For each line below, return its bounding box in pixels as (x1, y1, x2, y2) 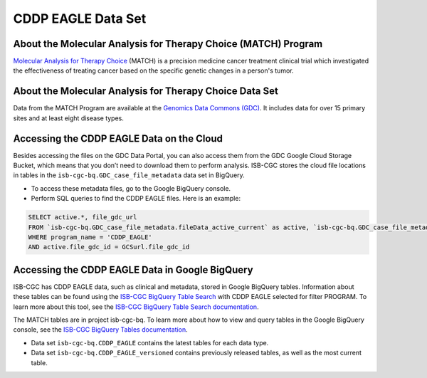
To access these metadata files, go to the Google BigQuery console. (31, 184, 231, 192)
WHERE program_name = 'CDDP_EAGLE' (28, 233, 152, 241)
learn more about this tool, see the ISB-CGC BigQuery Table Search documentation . (13, 303, 259, 311)
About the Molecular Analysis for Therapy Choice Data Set (13, 85, 279, 98)
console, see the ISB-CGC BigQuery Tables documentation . (13, 325, 188, 334)
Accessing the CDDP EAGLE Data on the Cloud (13, 132, 223, 145)
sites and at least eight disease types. (13, 114, 125, 122)
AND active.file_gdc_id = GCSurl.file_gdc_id (28, 243, 190, 251)
